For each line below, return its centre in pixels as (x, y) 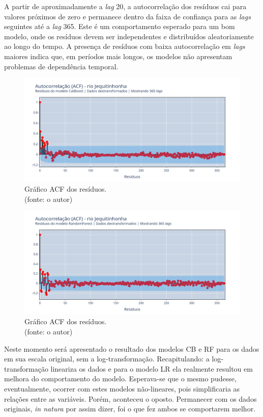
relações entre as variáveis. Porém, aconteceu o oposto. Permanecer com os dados (130, 398)
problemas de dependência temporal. (61, 66)
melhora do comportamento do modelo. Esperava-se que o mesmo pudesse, (120, 379)
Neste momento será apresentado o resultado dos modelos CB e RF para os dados (132, 348)
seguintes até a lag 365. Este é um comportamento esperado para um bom (120, 26)
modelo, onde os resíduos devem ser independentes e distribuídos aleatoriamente (129, 36)
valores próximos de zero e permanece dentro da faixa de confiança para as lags (127, 16)
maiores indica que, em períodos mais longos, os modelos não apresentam (118, 56)
